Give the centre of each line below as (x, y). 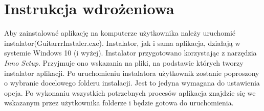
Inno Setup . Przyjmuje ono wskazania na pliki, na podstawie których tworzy (124, 62)
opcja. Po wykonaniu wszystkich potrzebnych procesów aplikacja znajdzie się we (130, 92)
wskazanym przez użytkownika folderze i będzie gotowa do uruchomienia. (119, 103)
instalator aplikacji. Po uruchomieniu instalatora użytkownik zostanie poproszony (132, 73)
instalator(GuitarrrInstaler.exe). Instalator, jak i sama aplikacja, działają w (122, 43)
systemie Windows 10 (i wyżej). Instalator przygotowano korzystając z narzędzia (130, 53)
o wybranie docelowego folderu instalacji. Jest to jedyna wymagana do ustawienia (132, 83)
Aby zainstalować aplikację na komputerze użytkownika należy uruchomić (120, 33)
